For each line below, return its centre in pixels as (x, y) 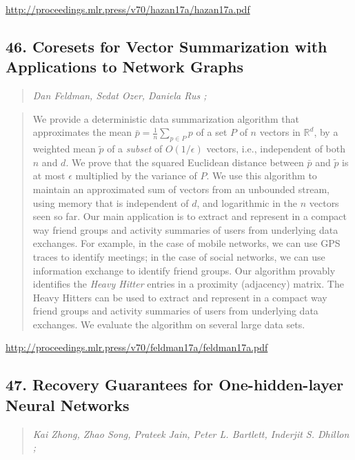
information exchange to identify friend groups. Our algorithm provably (184, 270)
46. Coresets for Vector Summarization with (166, 46)
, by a (326, 132)
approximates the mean (82, 132)
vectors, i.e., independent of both (276, 149)
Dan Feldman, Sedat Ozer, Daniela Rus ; (120, 96)
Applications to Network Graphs (124, 67)
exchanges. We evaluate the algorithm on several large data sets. (169, 324)
